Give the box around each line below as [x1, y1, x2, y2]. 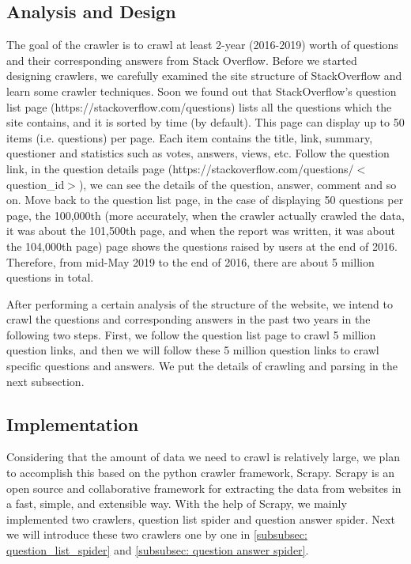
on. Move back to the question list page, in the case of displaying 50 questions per [6, 191, 404, 208]
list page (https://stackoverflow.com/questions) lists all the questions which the [6, 98, 392, 115]
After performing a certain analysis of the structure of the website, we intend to [6, 295, 393, 312]
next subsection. [6, 373, 85, 389]
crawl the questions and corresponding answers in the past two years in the [6, 311, 371, 327]
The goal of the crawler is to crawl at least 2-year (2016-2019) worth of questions [6, 36, 398, 53]
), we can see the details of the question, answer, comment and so [78, 176, 397, 192]
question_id [6, 176, 65, 192]
